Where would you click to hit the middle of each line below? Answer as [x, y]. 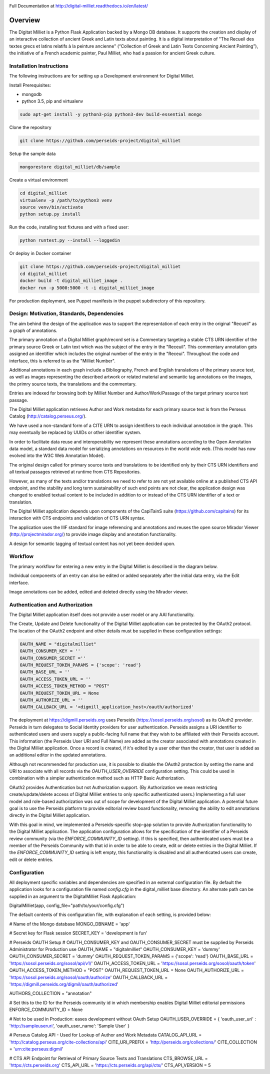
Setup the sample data [32, 154]
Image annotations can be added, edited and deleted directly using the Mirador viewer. [99, 591]
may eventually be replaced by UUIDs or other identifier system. [75, 432]
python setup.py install [50, 214]
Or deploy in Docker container [40, 253]
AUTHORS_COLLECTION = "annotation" [50, 993]
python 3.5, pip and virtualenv [52, 101]
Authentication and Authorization [51, 604]
